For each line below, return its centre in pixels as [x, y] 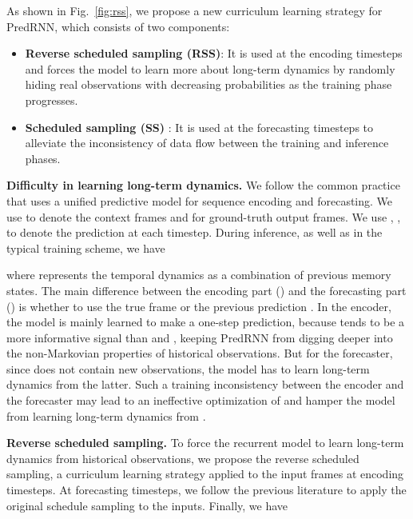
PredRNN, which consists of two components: [118, 26]
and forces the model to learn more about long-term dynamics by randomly [210, 68]
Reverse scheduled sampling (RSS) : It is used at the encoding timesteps [214, 53]
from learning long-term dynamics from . [106, 415]
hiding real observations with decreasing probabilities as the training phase [208, 84]
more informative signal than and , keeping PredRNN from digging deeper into [200, 337]
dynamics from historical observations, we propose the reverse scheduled [183, 458]
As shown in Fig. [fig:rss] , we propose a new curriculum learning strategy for [195, 10]
